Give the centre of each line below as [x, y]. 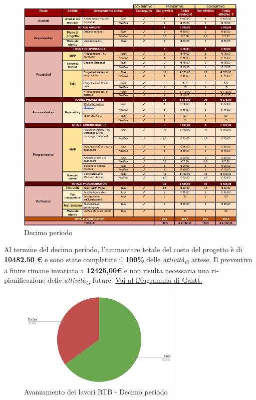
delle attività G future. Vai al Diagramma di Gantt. [125, 281]
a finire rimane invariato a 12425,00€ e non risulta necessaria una [107, 270]
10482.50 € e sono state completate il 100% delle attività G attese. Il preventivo [128, 260]
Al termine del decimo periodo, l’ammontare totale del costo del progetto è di [123, 249]
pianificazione [25, 280]
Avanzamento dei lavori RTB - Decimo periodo [96, 391]
